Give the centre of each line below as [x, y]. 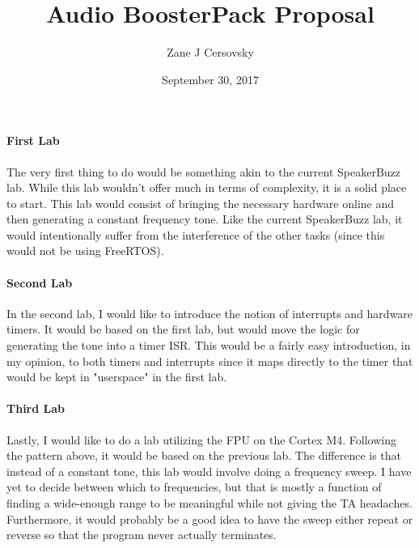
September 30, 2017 [210, 79]
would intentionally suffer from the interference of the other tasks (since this [196, 234]
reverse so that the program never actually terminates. [142, 535]
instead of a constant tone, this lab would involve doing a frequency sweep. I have [209, 471]
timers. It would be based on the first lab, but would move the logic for [183, 329]
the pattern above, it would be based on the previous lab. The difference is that [204, 455]
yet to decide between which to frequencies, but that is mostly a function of [194, 487]
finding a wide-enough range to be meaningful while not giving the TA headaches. [209, 503]
